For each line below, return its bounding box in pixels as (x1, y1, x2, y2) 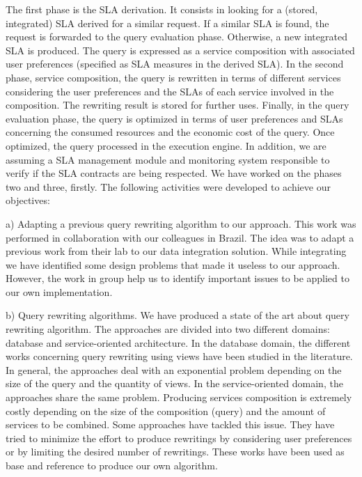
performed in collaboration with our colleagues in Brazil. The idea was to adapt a (6, 230, 354, 244)
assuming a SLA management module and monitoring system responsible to (6, 152, 330, 166)
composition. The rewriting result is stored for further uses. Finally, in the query (6, 97, 349, 112)
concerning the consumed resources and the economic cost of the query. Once (6, 125, 335, 139)
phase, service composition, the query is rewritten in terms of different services (6, 70, 341, 84)
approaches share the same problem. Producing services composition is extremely (6, 390, 352, 405)
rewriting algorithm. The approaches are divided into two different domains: (6, 322, 330, 336)
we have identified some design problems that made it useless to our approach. (6, 257, 340, 272)
